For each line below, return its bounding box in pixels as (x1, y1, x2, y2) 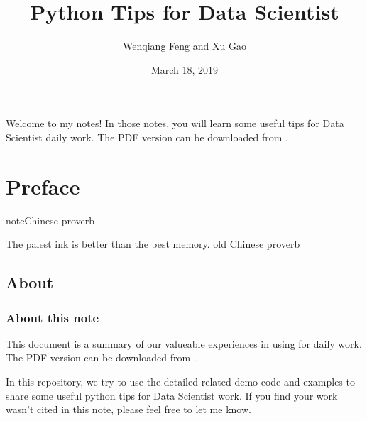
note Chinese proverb (6, 212, 94, 227)
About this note (6, 308, 99, 326)
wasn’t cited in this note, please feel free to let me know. (6, 402, 251, 417)
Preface (6, 171, 80, 200)
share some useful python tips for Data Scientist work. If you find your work (6, 388, 338, 403)
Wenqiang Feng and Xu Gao (123, 38, 246, 53)
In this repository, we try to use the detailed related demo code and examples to (6, 374, 355, 388)
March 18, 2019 (150, 62, 219, 77)
